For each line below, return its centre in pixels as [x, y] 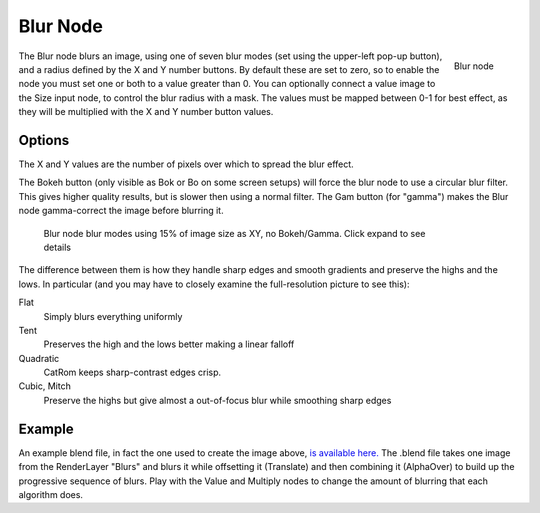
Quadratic [39, 358]
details [57, 247]
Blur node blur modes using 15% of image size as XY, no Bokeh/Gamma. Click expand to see [234, 233]
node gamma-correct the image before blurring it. [121, 211]
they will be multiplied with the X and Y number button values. [146, 112]
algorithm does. [51, 494]
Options [44, 140]
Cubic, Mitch [45, 386]
